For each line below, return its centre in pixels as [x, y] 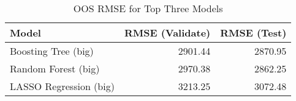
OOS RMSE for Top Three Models [148, 8]
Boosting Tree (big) [52, 51]
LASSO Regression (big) [62, 86]
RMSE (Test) [253, 33]
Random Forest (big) [55, 68]
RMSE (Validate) [167, 33]
